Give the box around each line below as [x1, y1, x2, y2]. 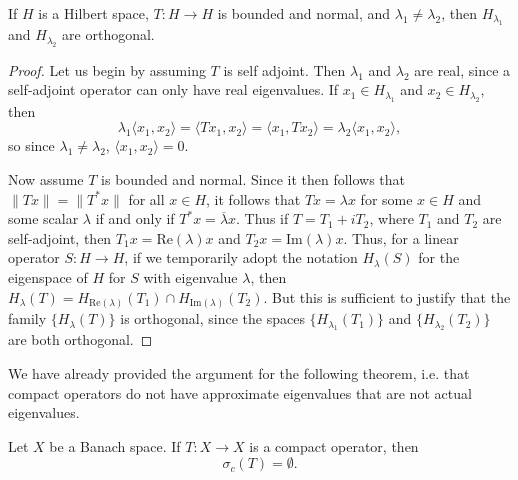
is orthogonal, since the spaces [120, 308, 305, 329]
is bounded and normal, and [217, 3, 391, 23]
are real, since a [414, 59, 511, 80]
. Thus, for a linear [343, 227, 459, 248]
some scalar [8, 208, 79, 229]
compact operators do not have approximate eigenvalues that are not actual [8, 382, 472, 403]
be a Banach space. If [49, 435, 181, 456]
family [8, 308, 47, 329]
